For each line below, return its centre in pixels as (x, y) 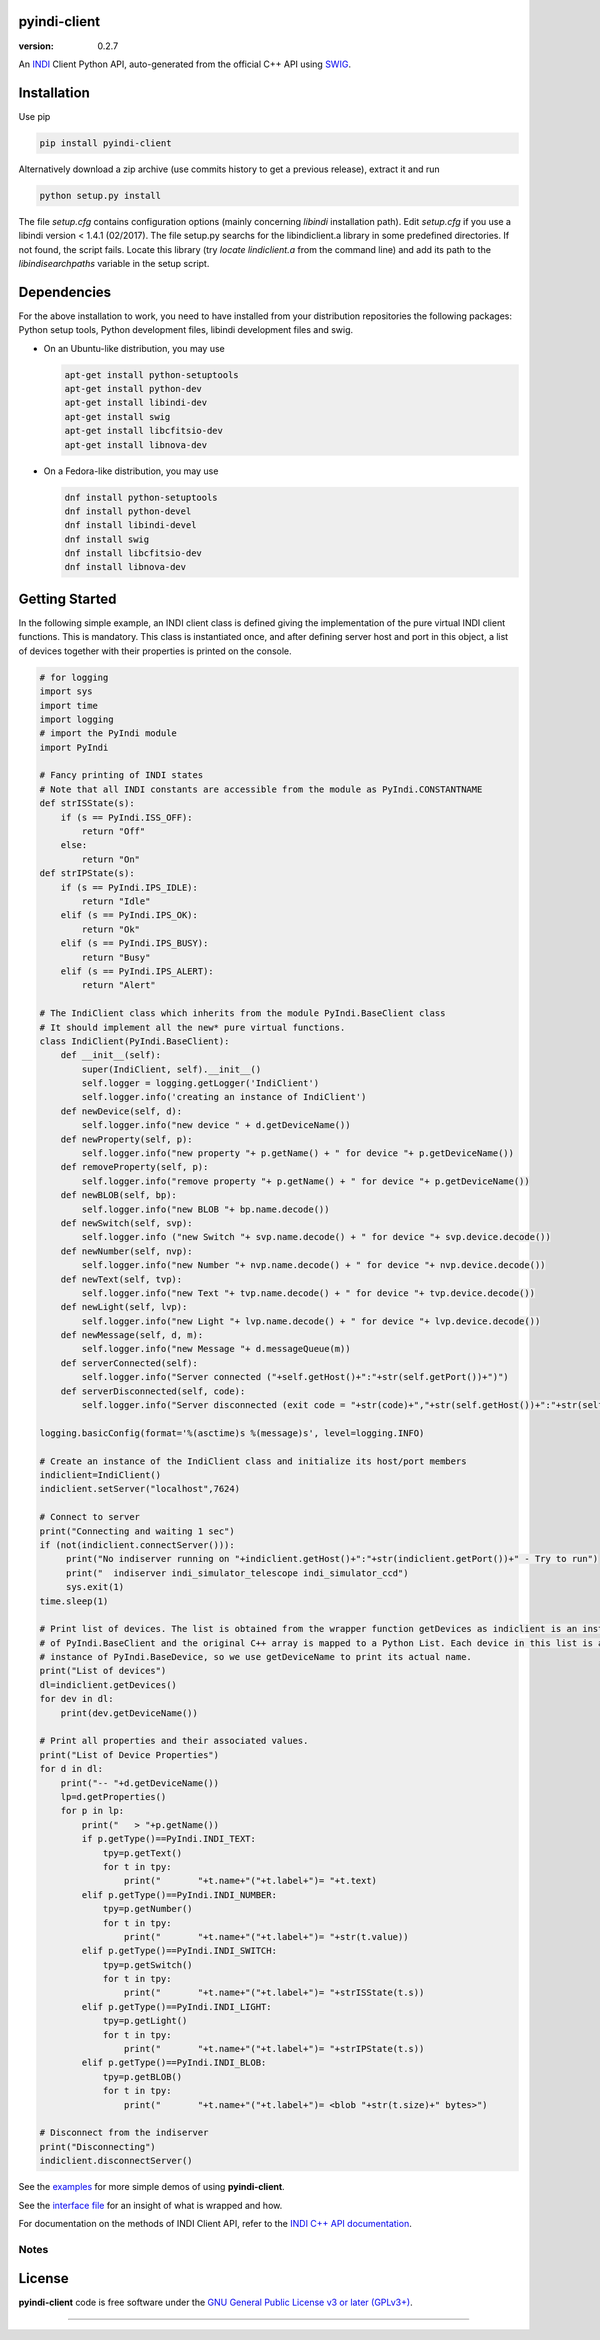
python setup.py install (100, 195)
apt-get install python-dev (133, 388)
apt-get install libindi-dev (136, 403)
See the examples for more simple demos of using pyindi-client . (151, 2187)
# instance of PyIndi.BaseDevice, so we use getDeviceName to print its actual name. (255, 1657)
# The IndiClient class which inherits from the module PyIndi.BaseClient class (242, 1013)
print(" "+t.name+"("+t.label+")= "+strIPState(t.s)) (274, 2049)
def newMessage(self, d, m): (132, 1335)
